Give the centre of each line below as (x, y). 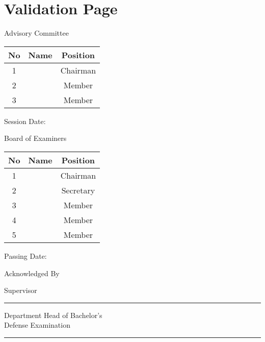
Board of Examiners (35, 138)
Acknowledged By (32, 273)
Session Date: (25, 121)
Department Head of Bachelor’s (53, 315)
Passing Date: (25, 255)
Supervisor (21, 290)
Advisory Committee (36, 33)
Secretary (78, 190)
